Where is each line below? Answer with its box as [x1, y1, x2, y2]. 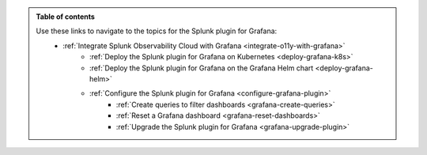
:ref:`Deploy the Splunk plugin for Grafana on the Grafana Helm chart [89, 63, 314, 73]
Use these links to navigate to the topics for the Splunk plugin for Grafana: [36, 26, 278, 36]
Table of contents [36, 12, 95, 21]
